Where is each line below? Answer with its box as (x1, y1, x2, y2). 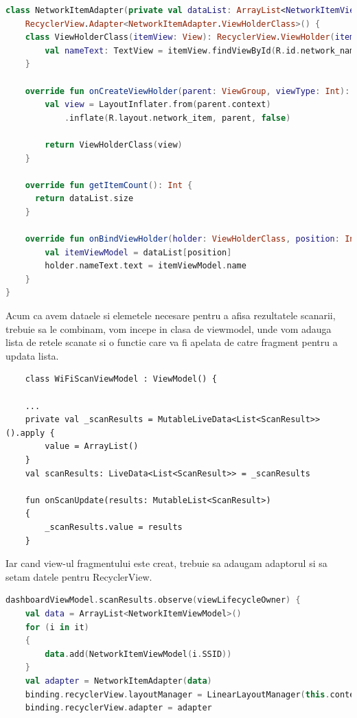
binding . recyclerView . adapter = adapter (25, 703, 212, 713)
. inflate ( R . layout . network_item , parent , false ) (64, 113, 291, 123)
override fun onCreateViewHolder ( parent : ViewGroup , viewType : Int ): (25, 86, 350, 96)
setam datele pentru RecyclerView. (5, 569, 152, 583)
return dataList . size (34, 194, 134, 204)
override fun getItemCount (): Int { (25, 180, 193, 190)
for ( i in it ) (25, 622, 89, 632)
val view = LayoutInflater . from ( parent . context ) (45, 100, 271, 110)
